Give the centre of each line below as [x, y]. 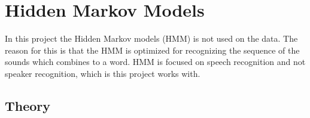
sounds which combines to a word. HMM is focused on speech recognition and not [155, 62]
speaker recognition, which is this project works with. [103, 73]
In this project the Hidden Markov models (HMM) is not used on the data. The [151, 38]
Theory [28, 105]
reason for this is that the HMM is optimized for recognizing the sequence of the [152, 50]
